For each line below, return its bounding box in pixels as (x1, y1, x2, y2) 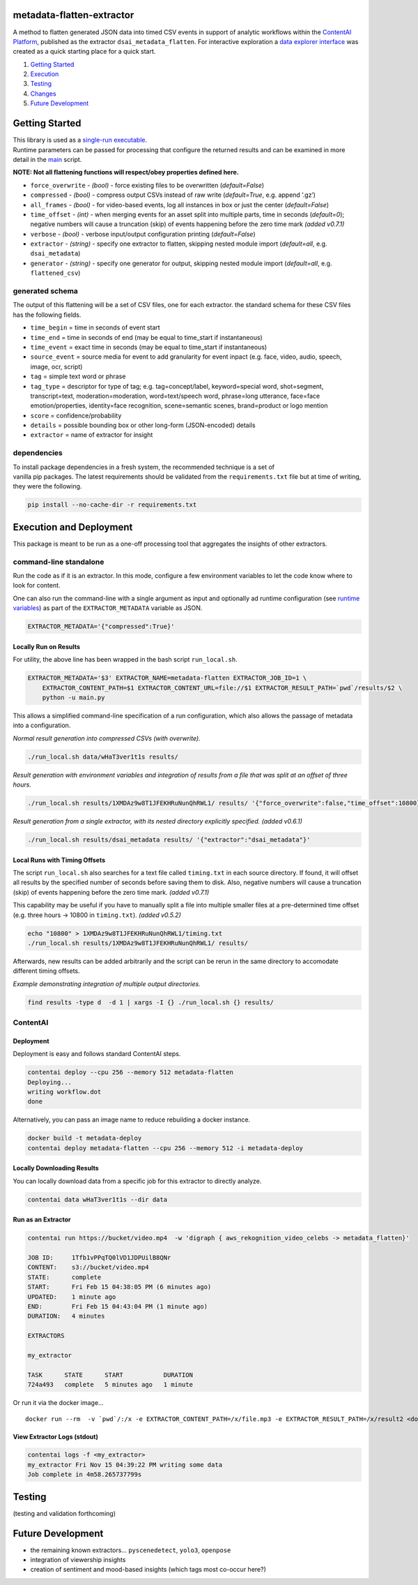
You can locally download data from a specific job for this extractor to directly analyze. (13, 1177, 262, 1185)
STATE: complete (27, 1273, 102, 1281)
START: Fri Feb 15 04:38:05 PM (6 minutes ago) (27, 1283, 212, 1291)
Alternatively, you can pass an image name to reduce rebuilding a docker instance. (13, 1115, 251, 1124)
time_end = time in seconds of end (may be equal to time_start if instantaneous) (30, 333, 263, 341)
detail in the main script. (13, 155, 82, 163)
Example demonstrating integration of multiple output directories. (13, 979, 201, 988)
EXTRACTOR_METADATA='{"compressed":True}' (27, 623, 175, 631)
